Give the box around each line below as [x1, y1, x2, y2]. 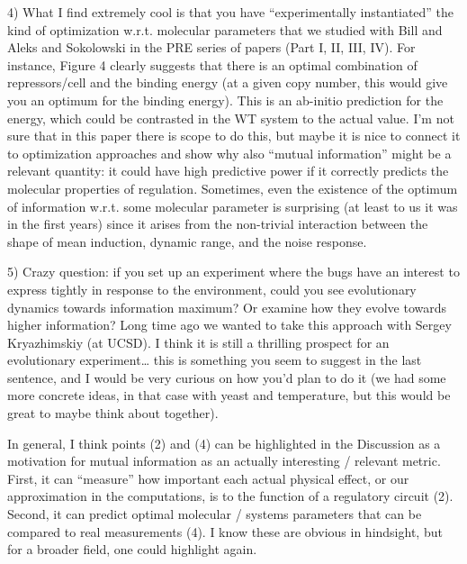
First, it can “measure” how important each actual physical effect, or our [7, 468, 409, 487]
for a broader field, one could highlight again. [7, 540, 257, 559]
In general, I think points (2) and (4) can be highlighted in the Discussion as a [7, 433, 441, 452]
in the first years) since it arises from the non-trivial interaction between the [7, 214, 428, 233]
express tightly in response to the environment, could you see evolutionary [7, 279, 417, 298]
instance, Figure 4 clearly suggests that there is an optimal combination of [7, 55, 418, 74]
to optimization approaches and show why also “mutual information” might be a [7, 143, 452, 162]
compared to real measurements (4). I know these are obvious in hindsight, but [7, 522, 443, 541]
